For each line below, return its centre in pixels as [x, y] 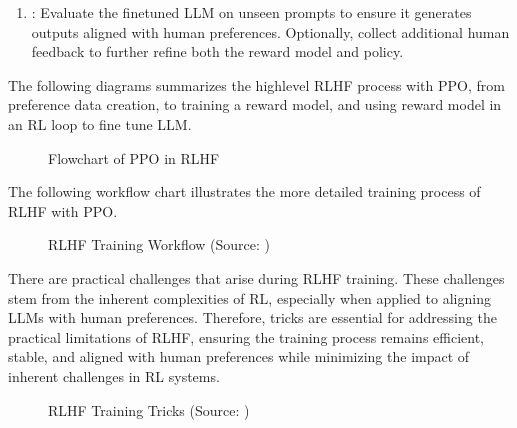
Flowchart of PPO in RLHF [134, 157]
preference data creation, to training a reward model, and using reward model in [255, 104]
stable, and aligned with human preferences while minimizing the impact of [239, 356]
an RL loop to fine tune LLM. [100, 123]
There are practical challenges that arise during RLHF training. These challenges [256, 277]
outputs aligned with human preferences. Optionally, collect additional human [270, 31]
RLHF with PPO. [63, 210]
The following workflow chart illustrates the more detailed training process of [244, 191]
